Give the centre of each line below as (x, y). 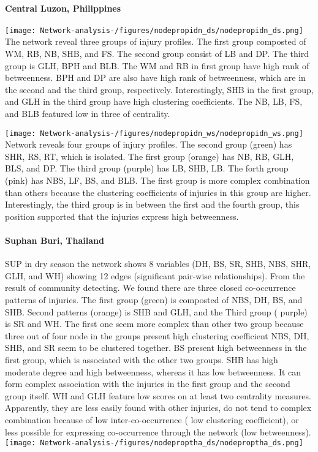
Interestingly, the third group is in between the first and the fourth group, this (152, 204)
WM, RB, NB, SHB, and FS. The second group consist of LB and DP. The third (157, 54)
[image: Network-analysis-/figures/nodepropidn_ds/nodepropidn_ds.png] (154, 30)
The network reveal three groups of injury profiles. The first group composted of (156, 41)
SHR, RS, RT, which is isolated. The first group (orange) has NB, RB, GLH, (150, 156)
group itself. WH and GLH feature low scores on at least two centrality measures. (158, 395)
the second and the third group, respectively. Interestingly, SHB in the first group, (159, 89)
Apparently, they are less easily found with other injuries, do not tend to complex (158, 408)
